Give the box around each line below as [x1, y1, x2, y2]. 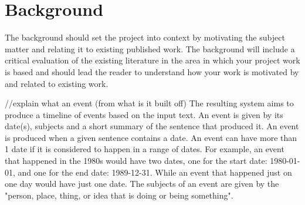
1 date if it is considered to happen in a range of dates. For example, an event [5, 143, 284, 155]
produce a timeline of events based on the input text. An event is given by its [5, 108, 283, 120]
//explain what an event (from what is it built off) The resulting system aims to [5, 97, 294, 109]
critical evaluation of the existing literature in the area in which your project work [5, 54, 300, 66]
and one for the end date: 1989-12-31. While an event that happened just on [18, 166, 292, 178]
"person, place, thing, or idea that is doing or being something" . [5, 189, 233, 201]
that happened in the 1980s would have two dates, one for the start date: [5, 154, 267, 167]
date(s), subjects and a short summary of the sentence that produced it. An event [5, 120, 299, 132]
